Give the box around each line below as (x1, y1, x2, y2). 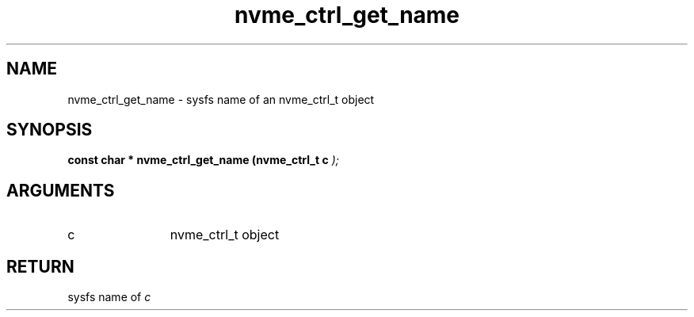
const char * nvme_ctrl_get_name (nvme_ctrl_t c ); (67, 153, 339, 167)
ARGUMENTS (6, 180, 115, 201)
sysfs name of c (67, 290, 151, 304)
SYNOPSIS (6, 120, 93, 140)
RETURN (6, 256, 74, 277)
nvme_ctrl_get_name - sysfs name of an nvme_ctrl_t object (67, 92, 375, 106)
